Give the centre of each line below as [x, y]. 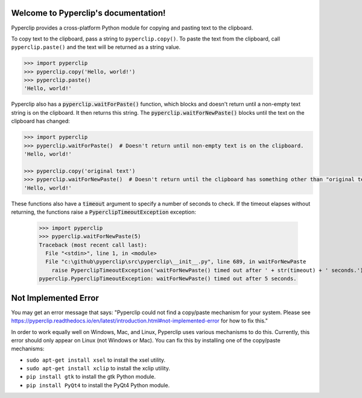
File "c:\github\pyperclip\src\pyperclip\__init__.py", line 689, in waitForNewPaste [176, 262]
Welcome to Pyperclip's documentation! [88, 13]
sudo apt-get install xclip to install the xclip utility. [98, 368]
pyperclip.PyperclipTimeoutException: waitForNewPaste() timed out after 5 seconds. [168, 279]
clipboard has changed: [41, 121]
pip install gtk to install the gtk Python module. [91, 377]
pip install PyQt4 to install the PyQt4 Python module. [98, 385]
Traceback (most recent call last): [93, 245]
